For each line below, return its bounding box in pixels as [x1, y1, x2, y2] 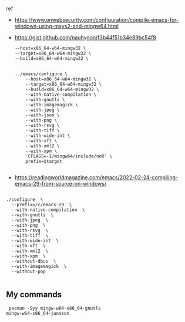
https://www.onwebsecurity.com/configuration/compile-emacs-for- [14, 16, 179, 23]
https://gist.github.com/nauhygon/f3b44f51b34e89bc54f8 [14, 34, 157, 41]
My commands [6, 290, 62, 300]
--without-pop [11, 269, 46, 274]
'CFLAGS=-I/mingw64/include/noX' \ [25, 153, 113, 159]
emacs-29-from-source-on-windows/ [14, 180, 107, 187]
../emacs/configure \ [14, 71, 68, 77]
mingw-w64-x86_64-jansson [6, 310, 69, 316]
